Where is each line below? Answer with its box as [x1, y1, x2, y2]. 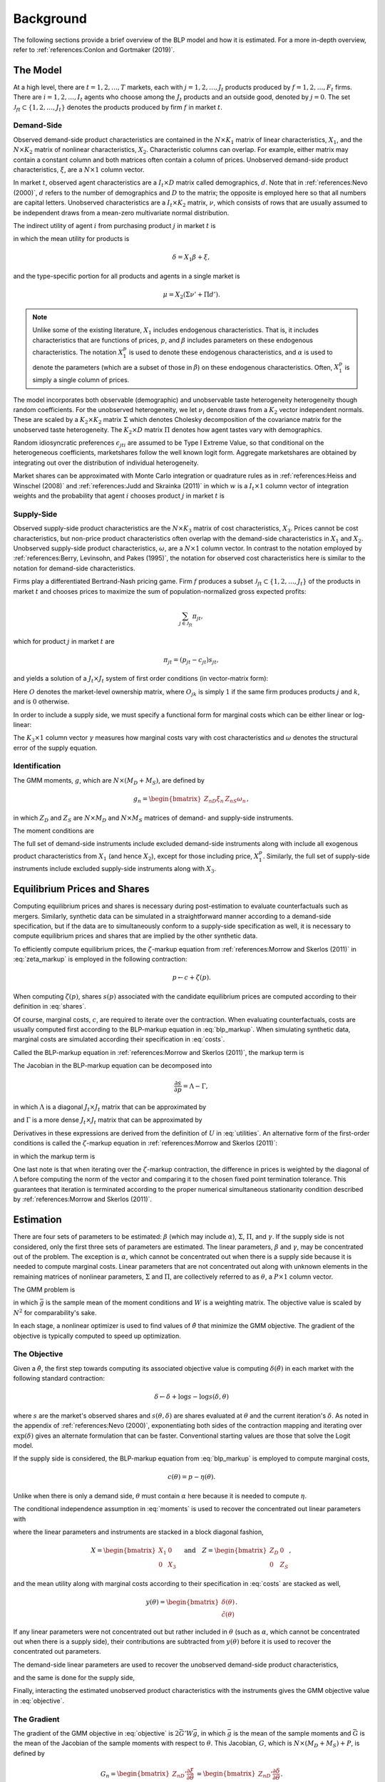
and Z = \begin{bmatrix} [184, 1547, 267, 1555]
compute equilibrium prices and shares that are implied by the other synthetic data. [13, 932, 258, 940]
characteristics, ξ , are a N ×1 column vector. [13, 165, 145, 174]
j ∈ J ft [178, 620, 192, 628]
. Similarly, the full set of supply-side [262, 852, 370, 860]
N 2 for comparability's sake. [13, 1308, 97, 1317]
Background [13, 11, 87, 26]
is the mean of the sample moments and [232, 1729, 351, 1737]
